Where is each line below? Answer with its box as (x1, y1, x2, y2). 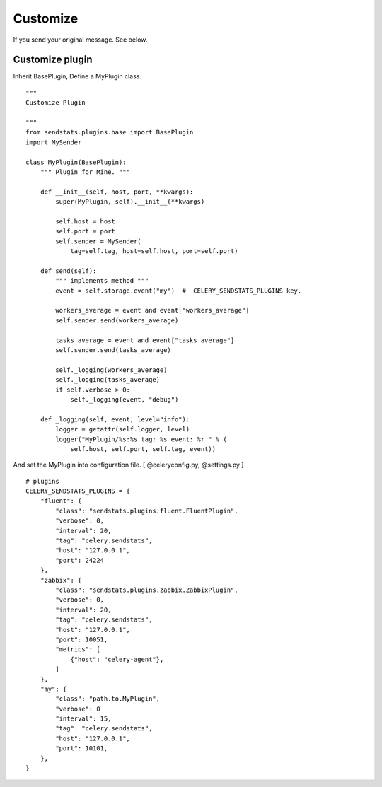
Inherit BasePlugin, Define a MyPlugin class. (13, 72, 141, 81)
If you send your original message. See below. (13, 35, 148, 44)
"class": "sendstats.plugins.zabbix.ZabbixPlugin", (55, 585, 238, 594)
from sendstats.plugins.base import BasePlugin (25, 128, 194, 136)
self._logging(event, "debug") (70, 395, 179, 403)
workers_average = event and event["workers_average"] (55, 306, 250, 315)
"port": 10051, (55, 635, 108, 643)
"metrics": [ (55, 646, 100, 653)
